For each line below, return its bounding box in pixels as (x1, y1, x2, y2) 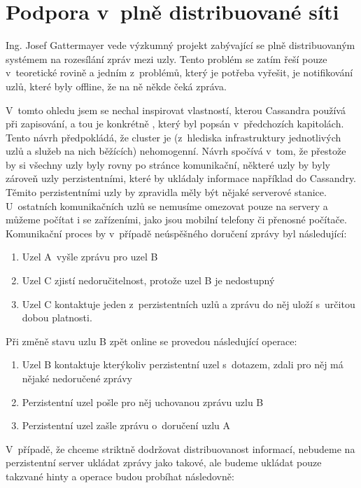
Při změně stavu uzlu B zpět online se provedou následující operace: (6, 333, 297, 348)
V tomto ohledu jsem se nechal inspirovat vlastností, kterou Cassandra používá (6, 102, 346, 117)
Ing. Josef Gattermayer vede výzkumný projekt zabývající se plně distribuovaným (6, 38, 355, 53)
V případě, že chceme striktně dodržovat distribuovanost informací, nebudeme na (6, 441, 355, 456)
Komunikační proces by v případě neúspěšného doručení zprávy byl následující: (6, 225, 347, 240)
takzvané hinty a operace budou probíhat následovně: (6, 468, 234, 483)
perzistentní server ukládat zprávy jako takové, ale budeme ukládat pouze (6, 455, 322, 470)
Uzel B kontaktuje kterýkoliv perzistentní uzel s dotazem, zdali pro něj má (22, 357, 344, 372)
